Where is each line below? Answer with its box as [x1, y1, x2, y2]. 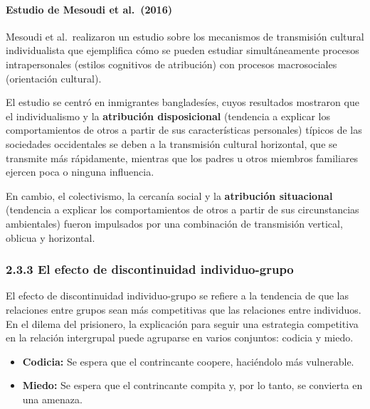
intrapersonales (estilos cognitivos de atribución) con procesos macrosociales [6, 56, 337, 71]
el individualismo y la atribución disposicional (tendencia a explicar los [6, 108, 330, 123]
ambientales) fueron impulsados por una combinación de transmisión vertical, [6, 216, 343, 230]
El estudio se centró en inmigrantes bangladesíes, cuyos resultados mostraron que [6, 95, 359, 110]
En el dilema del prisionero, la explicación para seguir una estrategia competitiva [6, 316, 359, 331]
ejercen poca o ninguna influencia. [6, 164, 154, 179]
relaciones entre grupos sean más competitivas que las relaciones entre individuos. [6, 302, 361, 317]
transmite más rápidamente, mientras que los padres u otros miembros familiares [6, 150, 359, 165]
